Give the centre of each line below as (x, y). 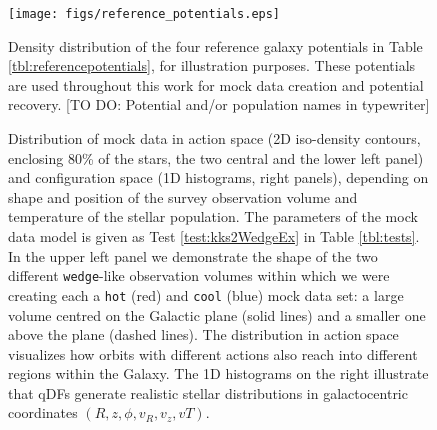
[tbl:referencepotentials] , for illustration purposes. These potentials (212, 65)
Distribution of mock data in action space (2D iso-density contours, (214, 138)
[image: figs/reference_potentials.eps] (144, 14)
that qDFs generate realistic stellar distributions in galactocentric (208, 392)
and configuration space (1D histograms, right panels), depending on (218, 177)
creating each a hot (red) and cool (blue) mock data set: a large (206, 294)
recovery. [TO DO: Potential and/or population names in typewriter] (219, 104)
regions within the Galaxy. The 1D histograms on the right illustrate (218, 373)
